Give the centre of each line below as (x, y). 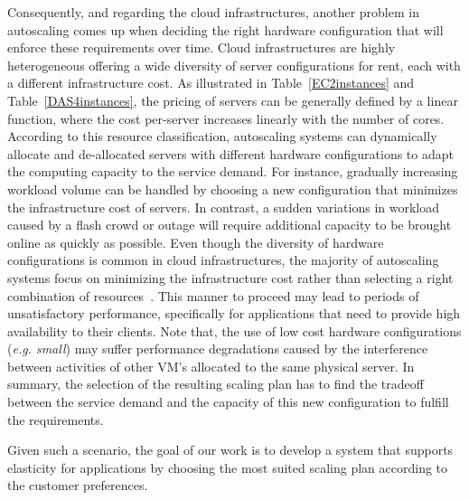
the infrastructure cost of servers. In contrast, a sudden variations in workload (224, 207)
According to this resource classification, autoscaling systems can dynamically (222, 136)
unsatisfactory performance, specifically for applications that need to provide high (234, 313)
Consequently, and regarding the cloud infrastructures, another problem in (213, 12)
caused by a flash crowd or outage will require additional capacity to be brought (230, 225)
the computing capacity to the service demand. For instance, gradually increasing (233, 171)
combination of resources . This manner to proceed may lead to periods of (213, 295)
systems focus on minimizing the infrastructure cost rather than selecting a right (230, 277)
